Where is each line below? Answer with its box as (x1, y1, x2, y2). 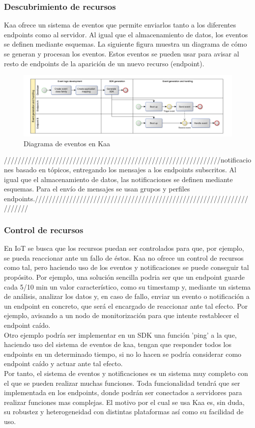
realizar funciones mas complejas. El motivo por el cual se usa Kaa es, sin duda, (4, 397, 245, 407)
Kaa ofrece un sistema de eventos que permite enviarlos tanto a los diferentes (4, 20, 236, 30)
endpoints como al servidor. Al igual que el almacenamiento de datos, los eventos (4, 29, 248, 39)
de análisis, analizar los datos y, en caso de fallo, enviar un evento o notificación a (4, 291, 250, 301)
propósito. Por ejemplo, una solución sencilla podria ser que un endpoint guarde (4, 271, 245, 282)
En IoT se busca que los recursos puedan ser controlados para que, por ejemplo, (4, 243, 244, 253)
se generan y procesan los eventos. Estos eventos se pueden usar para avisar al (4, 49, 239, 58)
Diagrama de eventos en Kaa (24, 138, 111, 148)
